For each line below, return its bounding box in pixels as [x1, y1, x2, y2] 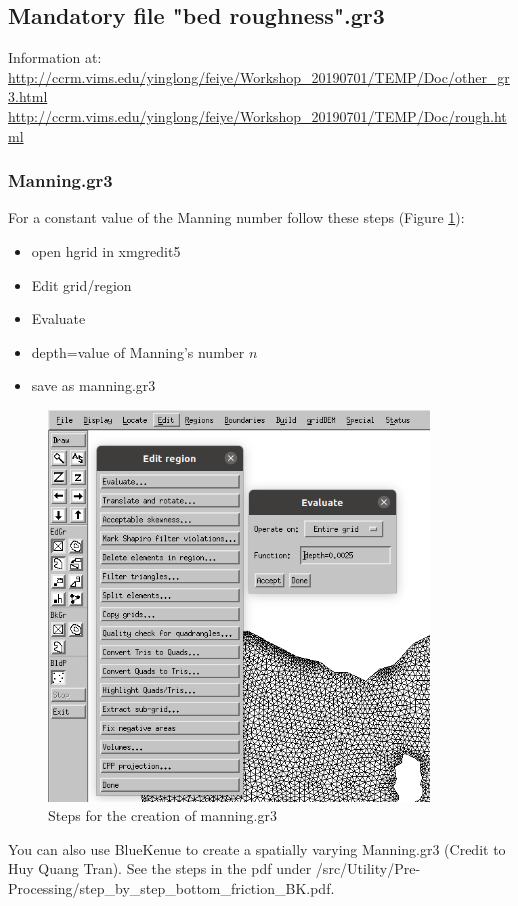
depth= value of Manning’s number [31, 341, 245, 362]
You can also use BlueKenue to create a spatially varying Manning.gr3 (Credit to [8, 838, 506, 859]
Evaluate [31, 308, 86, 329]
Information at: [8, 47, 102, 68]
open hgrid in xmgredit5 [31, 240, 181, 261]
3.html [8, 86, 48, 107]
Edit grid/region [31, 274, 132, 295]
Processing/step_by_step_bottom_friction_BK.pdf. [8, 878, 335, 899]
